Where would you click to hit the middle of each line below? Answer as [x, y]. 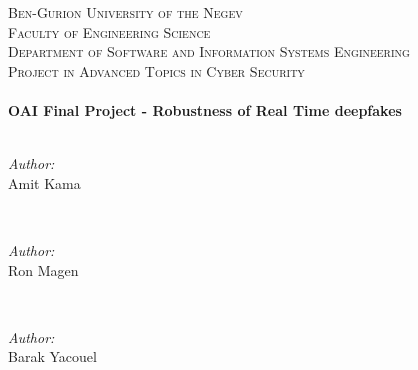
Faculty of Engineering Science [109, 31]
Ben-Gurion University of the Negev [125, 12]
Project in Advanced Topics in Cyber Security [156, 70]
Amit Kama [44, 182]
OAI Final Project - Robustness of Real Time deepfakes [205, 109]
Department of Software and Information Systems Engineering [209, 51]
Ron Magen [43, 269]
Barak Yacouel [52, 356]
